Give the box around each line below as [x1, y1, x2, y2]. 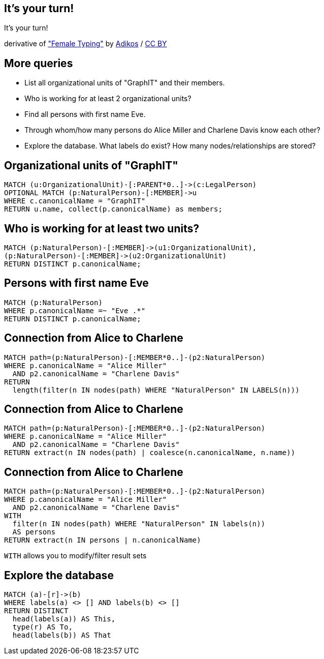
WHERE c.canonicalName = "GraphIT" [4, 197, 146, 205]
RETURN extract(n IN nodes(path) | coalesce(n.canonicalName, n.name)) [4, 448, 296, 457]
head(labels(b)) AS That [12, 631, 111, 640]
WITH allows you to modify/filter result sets [4, 551, 147, 560]
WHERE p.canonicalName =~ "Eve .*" [4, 306, 146, 315]
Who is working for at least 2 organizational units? [24, 94, 191, 103]
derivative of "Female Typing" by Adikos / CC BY [4, 39, 167, 48]
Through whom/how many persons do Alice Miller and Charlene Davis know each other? [24, 126, 320, 135]
